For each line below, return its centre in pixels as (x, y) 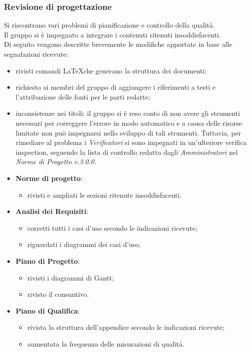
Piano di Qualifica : (48, 310)
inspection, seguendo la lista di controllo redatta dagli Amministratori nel (127, 152)
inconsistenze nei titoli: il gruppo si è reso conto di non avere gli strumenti (128, 113)
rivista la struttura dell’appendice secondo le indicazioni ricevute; (126, 327)
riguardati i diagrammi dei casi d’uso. (84, 244)
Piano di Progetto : (48, 261)
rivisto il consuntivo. (58, 294)
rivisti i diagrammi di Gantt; (71, 277)
